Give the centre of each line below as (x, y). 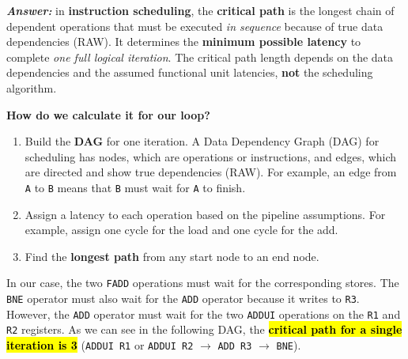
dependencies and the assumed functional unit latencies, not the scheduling (190, 72)
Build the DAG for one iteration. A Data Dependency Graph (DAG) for (202, 141)
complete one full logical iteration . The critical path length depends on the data (200, 57)
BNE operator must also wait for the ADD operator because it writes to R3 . (183, 299)
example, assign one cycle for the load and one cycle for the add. (181, 230)
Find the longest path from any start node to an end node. (172, 256)
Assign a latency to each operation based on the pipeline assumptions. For (205, 214)
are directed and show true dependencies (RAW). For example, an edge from (211, 172)
